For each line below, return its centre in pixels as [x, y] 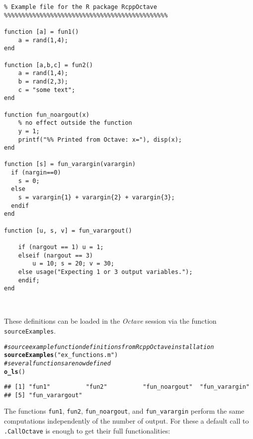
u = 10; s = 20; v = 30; [73, 264]
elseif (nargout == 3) [55, 255]
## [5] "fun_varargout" [43, 395]
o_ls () [15, 372]
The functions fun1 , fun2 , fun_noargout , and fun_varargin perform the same [124, 411]
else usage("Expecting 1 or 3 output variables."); [105, 272]
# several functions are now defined [57, 363]
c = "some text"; [47, 90]
